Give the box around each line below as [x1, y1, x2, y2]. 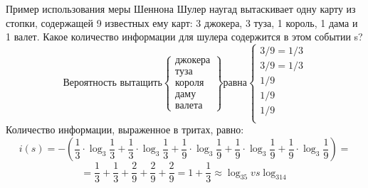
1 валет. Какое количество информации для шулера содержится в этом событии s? [6, 29, 363, 44]
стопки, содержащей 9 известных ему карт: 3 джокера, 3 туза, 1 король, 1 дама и [6, 15, 358, 30]
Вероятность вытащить [63, 78, 162, 89]
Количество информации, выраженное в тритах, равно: [6, 122, 244, 137]
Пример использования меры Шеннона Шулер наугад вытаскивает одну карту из [6, 1, 356, 16]
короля [175, 78, 204, 89]
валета [175, 101, 203, 111]
